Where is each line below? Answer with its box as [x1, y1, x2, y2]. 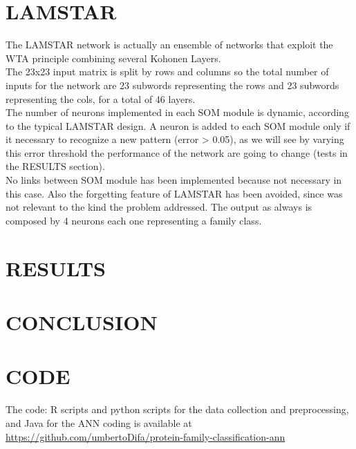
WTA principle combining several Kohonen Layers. [6, 50, 221, 65]
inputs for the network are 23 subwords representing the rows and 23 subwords [6, 77, 339, 92]
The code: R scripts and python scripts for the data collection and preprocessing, [6, 402, 349, 417]
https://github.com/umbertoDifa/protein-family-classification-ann [6, 429, 285, 443]
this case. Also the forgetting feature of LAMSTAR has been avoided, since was [6, 186, 343, 200]
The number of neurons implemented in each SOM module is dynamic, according [6, 105, 349, 120]
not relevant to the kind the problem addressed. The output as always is [6, 200, 312, 214]
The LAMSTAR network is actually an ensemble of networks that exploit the [6, 37, 333, 52]
